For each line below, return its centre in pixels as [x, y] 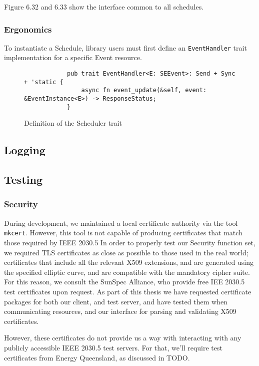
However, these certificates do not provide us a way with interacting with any [123, 338]
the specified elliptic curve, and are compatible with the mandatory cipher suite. [127, 272]
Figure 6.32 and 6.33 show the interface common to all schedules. [104, 7]
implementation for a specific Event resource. [73, 57]
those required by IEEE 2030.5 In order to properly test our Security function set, [130, 242]
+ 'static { [44, 82]
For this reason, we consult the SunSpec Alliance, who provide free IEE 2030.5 [124, 282]
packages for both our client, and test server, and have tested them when [116, 301]
